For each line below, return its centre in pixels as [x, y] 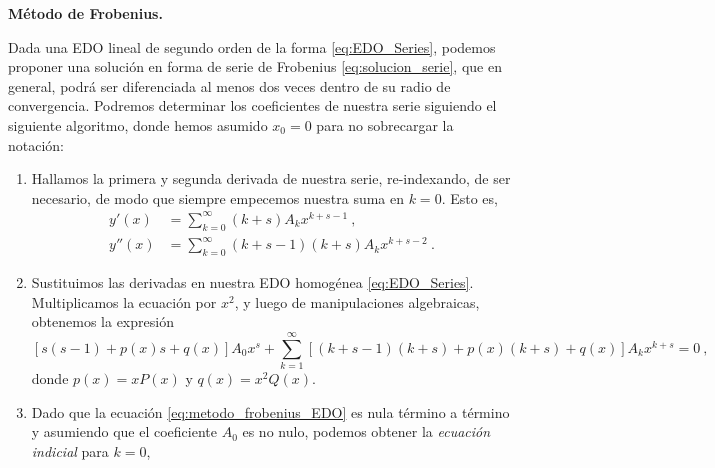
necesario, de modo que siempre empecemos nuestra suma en [217, 197]
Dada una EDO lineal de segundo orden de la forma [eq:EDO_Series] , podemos [252, 46]
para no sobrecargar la [385, 124]
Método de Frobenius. [85, 13]
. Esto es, [469, 197]
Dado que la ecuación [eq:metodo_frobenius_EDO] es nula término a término [270, 411]
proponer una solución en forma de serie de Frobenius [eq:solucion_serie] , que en [255, 66]
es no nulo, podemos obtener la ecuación [366, 431]
